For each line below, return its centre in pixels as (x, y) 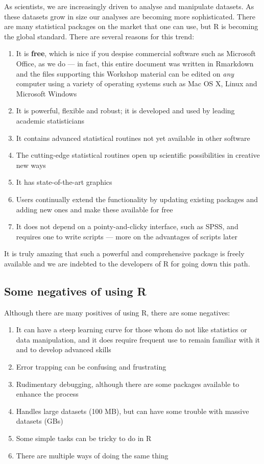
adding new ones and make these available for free (94, 209)
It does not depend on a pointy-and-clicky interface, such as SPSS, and (127, 226)
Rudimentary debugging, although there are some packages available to (128, 384)
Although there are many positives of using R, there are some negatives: (117, 312)
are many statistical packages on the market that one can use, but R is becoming (131, 26)
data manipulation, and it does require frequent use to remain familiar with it (138, 339)
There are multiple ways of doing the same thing (92, 455)
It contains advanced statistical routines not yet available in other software (133, 138)
